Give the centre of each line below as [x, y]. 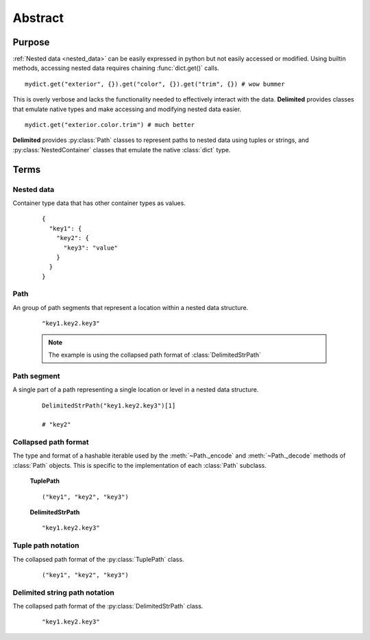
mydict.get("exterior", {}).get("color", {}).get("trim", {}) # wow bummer [155, 84]
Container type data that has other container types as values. [99, 203]
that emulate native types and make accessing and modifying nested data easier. [127, 109]
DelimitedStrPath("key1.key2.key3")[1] [109, 405]
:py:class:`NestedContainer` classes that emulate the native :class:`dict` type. [122, 150]
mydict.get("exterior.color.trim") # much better [110, 125]
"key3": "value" [91, 248]
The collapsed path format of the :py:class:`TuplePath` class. [98, 559]
